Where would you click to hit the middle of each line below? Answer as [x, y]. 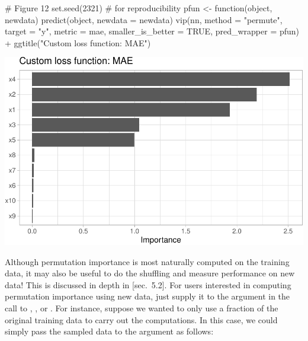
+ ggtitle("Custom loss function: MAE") [78, 42]
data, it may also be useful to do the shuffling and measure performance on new [150, 273]
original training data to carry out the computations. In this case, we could [141, 319]
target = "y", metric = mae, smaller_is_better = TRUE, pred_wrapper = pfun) [152, 31]
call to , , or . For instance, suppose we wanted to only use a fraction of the [142, 308]
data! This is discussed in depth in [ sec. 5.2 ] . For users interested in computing [148, 284]
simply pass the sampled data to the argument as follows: [109, 331]
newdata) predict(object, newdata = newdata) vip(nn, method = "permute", [144, 19]
